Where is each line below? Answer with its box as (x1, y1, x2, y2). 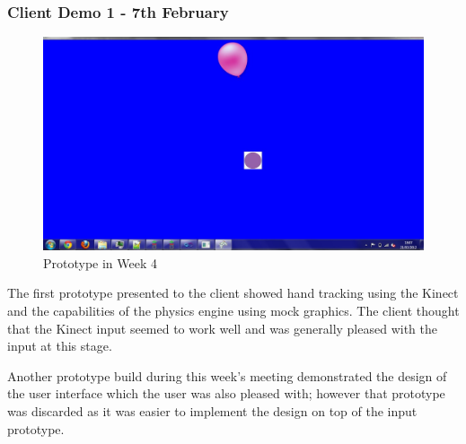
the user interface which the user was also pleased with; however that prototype (7, 384, 445, 403)
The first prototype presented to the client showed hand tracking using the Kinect (7, 283, 459, 302)
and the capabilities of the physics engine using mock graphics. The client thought (7, 301, 460, 320)
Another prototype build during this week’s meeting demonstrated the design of (7, 366, 447, 385)
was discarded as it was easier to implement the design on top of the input (7, 402, 418, 421)
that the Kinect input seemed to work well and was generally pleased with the (7, 318, 437, 337)
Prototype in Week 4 (43, 253, 158, 272)
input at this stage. (7, 336, 112, 355)
